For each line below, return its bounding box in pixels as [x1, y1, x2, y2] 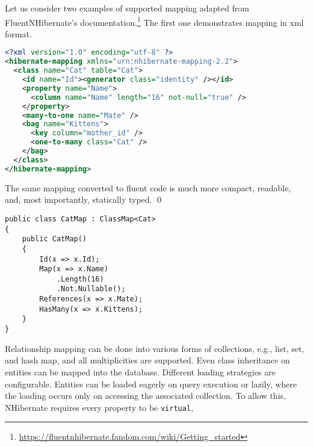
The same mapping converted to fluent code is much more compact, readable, [5, 181, 291, 194]
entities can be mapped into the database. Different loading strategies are [5, 365, 276, 378]
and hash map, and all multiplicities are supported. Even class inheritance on [5, 354, 290, 366]
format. [5, 27, 32, 40]
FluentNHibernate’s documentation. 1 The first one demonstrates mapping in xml [5, 14, 304, 28]
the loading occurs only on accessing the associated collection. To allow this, [5, 389, 286, 402]
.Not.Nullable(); [56, 285, 126, 294]
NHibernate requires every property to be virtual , [5, 401, 193, 413]
